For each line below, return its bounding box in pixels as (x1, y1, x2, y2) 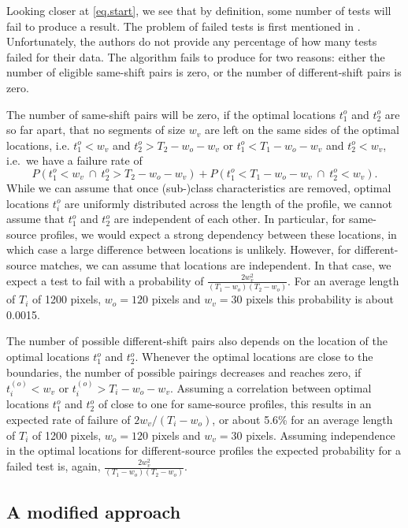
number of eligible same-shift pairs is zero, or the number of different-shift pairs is (6, 64, 402, 80)
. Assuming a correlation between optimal (169, 380, 372, 396)
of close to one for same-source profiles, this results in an (98, 396, 372, 412)
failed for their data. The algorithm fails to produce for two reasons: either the (6, 48, 385, 65)
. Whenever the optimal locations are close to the (135, 348, 373, 364)
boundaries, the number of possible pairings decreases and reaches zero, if (6, 363, 362, 380)
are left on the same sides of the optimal (204, 121, 399, 138)
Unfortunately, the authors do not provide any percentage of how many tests (6, 33, 377, 50)
